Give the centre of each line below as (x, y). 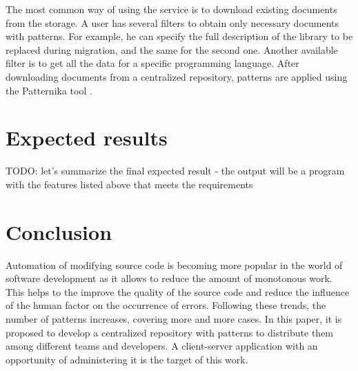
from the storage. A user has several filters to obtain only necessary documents (172, 22)
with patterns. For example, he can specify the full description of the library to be (179, 36)
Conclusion (59, 231)
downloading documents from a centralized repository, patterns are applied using (177, 76)
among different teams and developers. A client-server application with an (162, 346)
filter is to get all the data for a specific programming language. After (152, 63)
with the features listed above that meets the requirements (129, 184)
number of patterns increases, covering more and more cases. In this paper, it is (174, 318)
